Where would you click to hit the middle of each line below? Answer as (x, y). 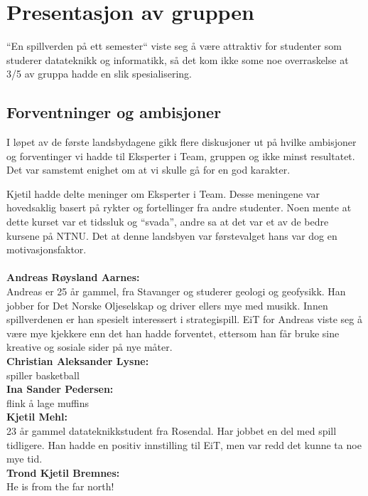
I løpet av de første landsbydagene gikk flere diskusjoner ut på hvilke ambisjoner (182, 142)
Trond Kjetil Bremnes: (63, 472)
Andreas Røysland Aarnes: (73, 277)
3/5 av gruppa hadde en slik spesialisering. (99, 74)
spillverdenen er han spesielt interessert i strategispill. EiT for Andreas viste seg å (184, 319)
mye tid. (25, 459)
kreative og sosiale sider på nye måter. (90, 347)
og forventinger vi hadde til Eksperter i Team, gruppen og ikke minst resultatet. (181, 155)
